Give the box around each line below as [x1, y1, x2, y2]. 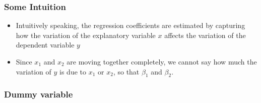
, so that [113, 66, 140, 76]
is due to [59, 66, 87, 76]
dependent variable [16, 39, 75, 50]
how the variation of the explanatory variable [16, 29, 156, 40]
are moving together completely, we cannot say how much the [67, 56, 257, 66]
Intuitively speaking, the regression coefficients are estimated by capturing [16, 20, 245, 30]
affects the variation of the [164, 29, 246, 40]
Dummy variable [4, 88, 73, 100]
